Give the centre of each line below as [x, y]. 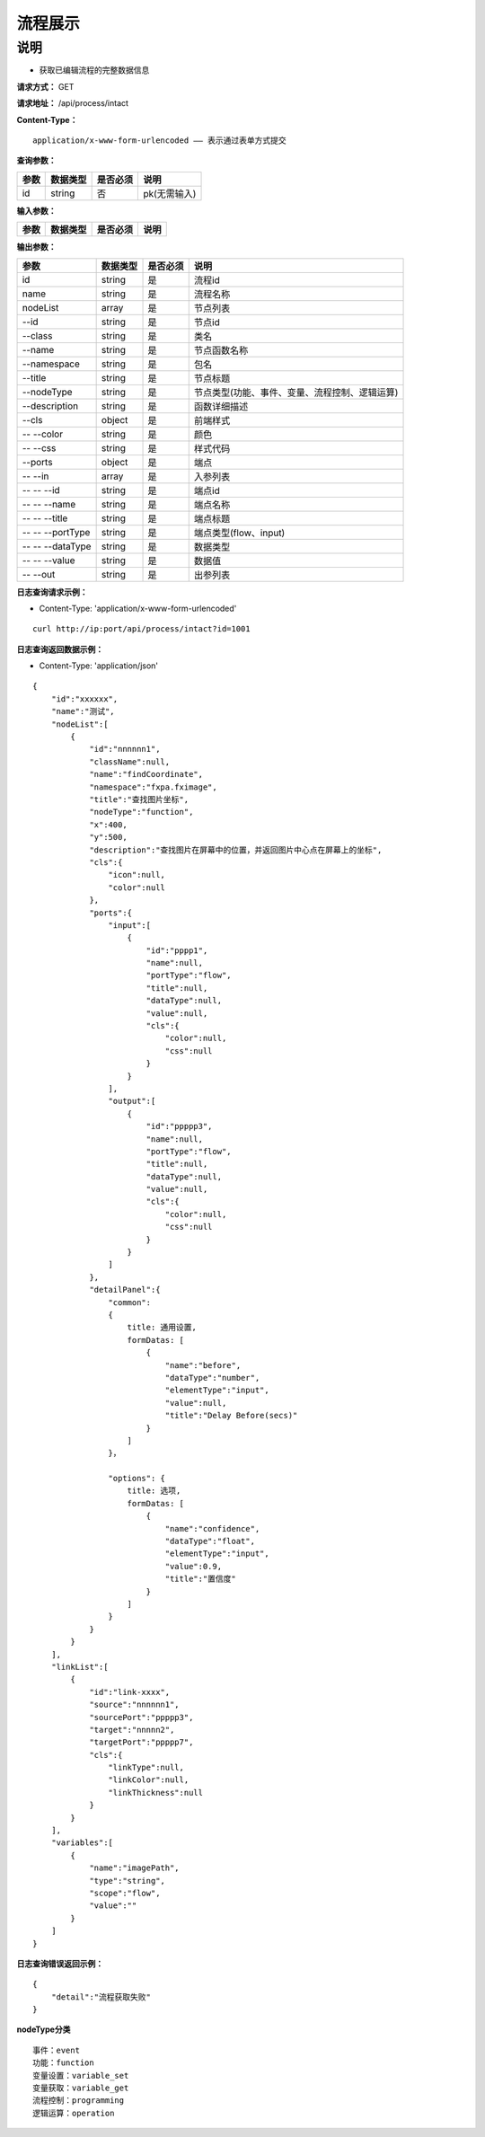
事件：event [57, 2050]
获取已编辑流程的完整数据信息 [94, 70]
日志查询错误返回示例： [60, 1964]
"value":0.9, [194, 1566]
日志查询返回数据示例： [60, 649]
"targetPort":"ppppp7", [141, 1742]
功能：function [63, 2063]
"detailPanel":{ [125, 1290]
